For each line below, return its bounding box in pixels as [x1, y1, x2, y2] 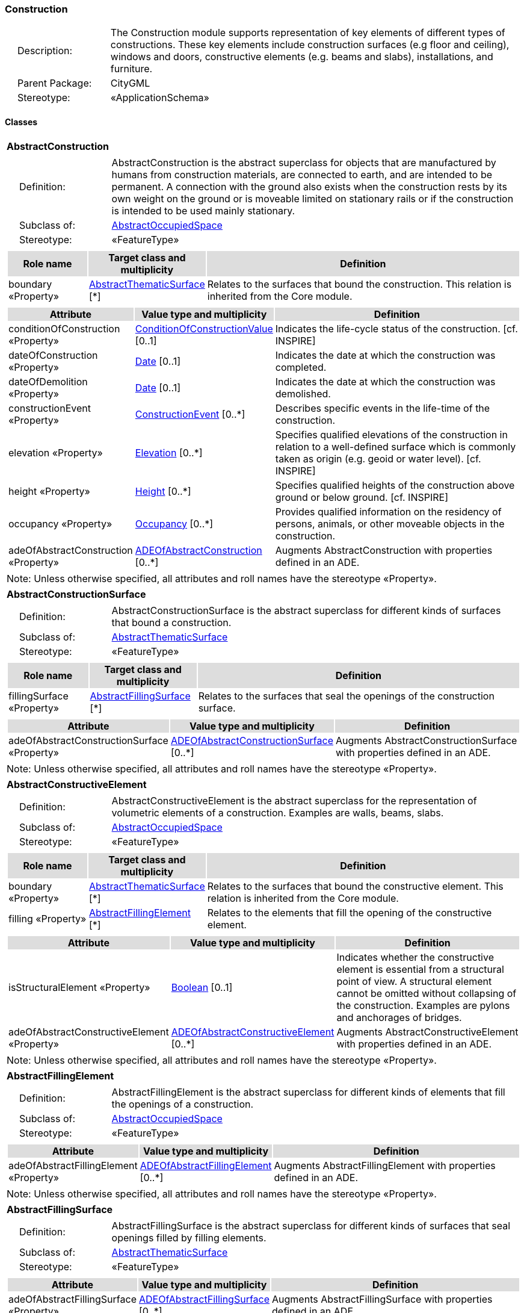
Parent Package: [17, 77, 92, 90]
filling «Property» [8, 912, 87, 925]
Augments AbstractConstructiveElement [336, 1025, 519, 1038]
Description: [17, 45, 73, 57]
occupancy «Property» [8, 517, 113, 530]
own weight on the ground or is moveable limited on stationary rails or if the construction [111, 192, 514, 205]
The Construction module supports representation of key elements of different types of [110, 26, 505, 39]
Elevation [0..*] [135, 446, 203, 459]
